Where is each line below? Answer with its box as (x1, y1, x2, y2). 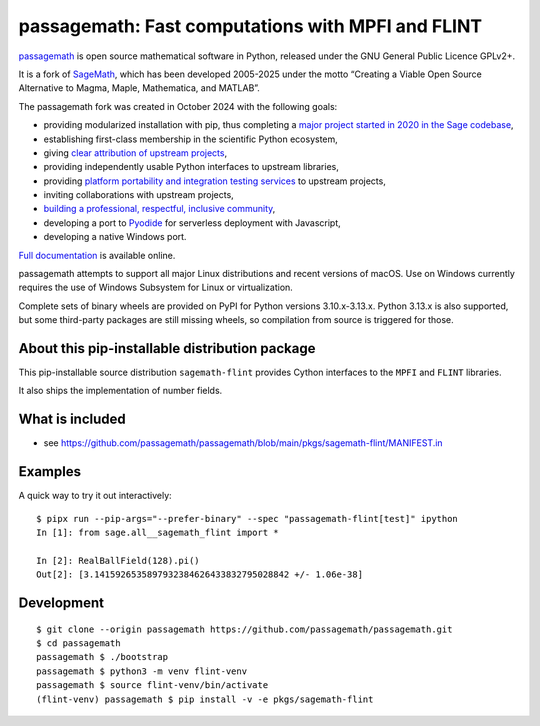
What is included (18, 411, 127, 428)
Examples (18, 463, 82, 480)
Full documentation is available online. (18, 249, 176, 261)
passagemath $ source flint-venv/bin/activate (36, 680, 269, 691)
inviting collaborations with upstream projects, (43, 189, 234, 201)
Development (18, 595, 105, 612)
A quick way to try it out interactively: (18, 490, 172, 502)
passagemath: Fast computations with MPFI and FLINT (18, 15, 483, 37)
